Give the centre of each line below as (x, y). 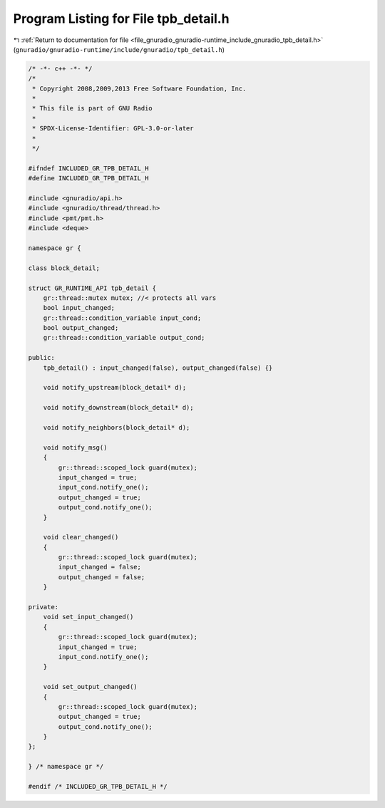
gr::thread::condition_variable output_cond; (124, 338)
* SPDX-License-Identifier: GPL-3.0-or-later (113, 129)
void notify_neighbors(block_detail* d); (117, 427)
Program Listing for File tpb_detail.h (121, 19)
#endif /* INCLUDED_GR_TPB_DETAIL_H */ (98, 787)
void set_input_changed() (88, 617)
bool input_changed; (79, 308)
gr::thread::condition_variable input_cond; (122, 318)
